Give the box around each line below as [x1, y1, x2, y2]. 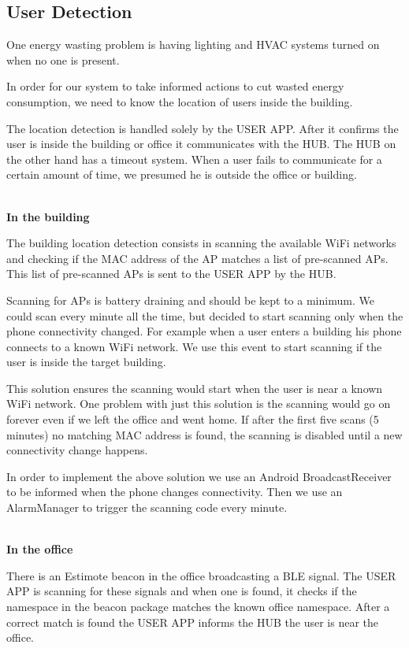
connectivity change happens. [6, 442, 148, 458]
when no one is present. [6, 51, 120, 68]
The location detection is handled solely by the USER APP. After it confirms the [6, 120, 399, 136]
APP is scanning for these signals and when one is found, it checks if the [6, 583, 357, 599]
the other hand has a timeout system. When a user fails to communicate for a [6, 150, 382, 167]
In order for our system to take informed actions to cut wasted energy [6, 78, 344, 94]
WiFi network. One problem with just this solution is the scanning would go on [6, 395, 391, 412]
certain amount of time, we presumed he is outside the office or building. [6, 166, 357, 183]
